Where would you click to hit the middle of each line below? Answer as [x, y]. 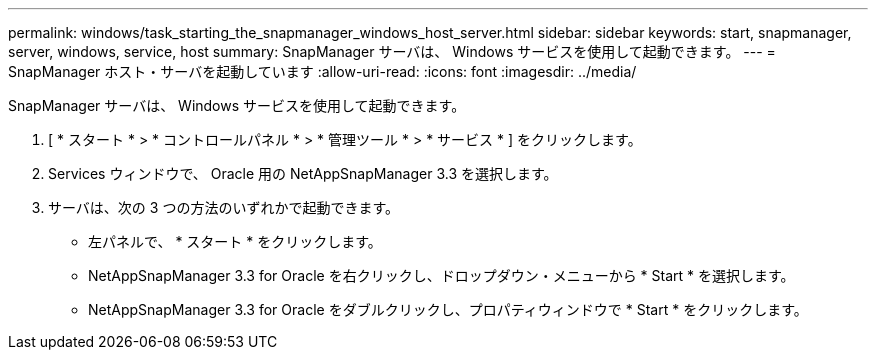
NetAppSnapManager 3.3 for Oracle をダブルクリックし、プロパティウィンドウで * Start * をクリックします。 [448, 309]
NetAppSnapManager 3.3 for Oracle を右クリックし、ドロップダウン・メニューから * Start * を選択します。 [441, 275]
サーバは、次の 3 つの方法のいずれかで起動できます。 [223, 207]
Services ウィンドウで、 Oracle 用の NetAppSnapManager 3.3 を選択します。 [303, 173]
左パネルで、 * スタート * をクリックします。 [235, 241]
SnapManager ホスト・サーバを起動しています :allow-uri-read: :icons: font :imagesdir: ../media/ [322, 71]
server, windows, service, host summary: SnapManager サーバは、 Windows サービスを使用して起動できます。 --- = [392, 51]
